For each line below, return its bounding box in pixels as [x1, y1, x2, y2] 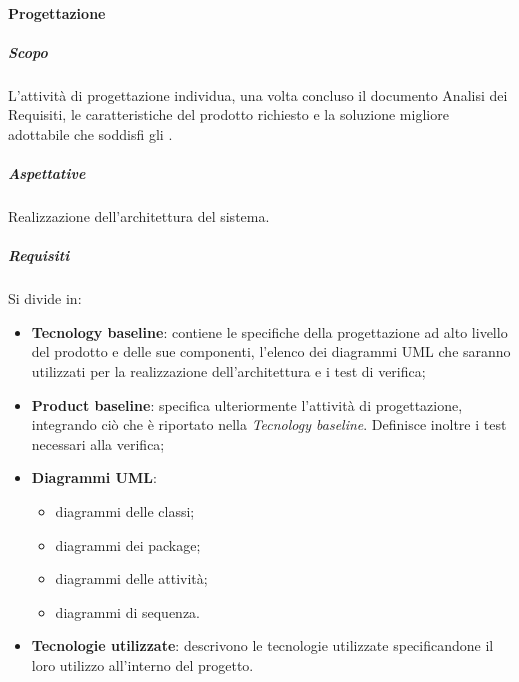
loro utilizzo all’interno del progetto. [31, 654, 254, 675]
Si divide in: [8, 288, 82, 309]
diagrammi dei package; [55, 534, 201, 555]
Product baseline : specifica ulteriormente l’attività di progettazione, [31, 394, 463, 415]
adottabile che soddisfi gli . [8, 123, 173, 144]
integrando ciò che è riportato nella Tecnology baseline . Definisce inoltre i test [31, 414, 507, 435]
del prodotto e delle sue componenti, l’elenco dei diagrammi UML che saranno [31, 341, 511, 362]
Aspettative [8, 163, 86, 184]
